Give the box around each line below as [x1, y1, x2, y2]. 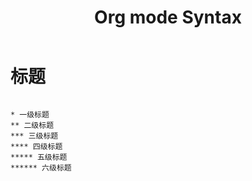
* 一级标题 [10, 109, 50, 120]
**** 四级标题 [10, 141, 63, 151]
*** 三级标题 [10, 131, 59, 141]
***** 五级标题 [10, 152, 68, 162]
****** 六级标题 [10, 162, 72, 173]
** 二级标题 [10, 120, 55, 130]
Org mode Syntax [94, 6, 242, 29]
